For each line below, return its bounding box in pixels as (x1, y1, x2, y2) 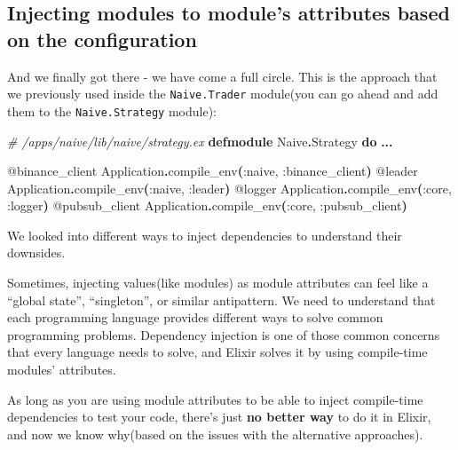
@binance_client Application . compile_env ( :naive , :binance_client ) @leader (7, 162, 418, 180)
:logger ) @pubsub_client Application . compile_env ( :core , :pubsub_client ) (7, 196, 407, 215)
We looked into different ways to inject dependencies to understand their (7, 225, 402, 244)
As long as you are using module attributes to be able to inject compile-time (7, 390, 423, 408)
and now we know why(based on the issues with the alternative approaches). (7, 424, 423, 443)
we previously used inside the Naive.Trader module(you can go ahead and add (7, 84, 438, 103)
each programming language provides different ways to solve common (7, 308, 383, 327)
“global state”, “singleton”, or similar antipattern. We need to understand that (7, 290, 436, 309)
